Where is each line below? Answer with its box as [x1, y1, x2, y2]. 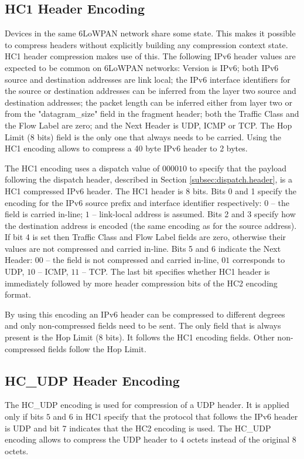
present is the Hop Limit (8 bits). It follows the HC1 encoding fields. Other [5, 331, 275, 343]
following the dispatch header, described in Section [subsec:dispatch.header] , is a [5, 173, 293, 185]
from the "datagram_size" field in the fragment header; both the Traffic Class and [5, 107, 299, 120]
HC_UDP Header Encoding [5, 371, 180, 389]
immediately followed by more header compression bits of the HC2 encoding [5, 276, 278, 289]
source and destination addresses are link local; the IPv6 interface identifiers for [5, 73, 291, 85]
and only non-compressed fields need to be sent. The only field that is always [5, 319, 281, 332]
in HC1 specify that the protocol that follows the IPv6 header [76, 410, 298, 423]
